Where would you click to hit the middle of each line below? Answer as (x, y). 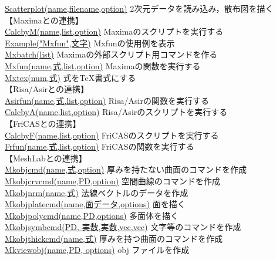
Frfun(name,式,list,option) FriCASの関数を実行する (100, 146)
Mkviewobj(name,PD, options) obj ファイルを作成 (97, 250)
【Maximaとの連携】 (44, 20)
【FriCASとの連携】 (43, 123)
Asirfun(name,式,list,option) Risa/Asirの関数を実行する (107, 100)
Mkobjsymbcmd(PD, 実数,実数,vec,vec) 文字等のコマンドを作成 (123, 227)
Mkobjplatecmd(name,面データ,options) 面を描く (95, 204)
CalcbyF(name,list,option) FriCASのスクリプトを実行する (112, 135)
